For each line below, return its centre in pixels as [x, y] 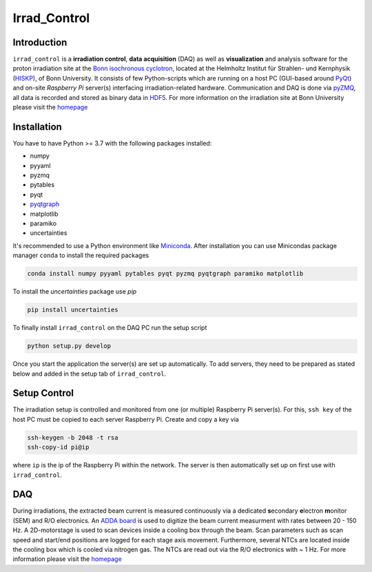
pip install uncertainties [73, 310]
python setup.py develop [69, 346]
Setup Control [43, 393]
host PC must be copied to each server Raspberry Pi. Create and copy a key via [126, 419]
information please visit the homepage [67, 559]
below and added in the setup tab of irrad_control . [90, 374]
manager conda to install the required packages [81, 256]
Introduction [40, 42]
